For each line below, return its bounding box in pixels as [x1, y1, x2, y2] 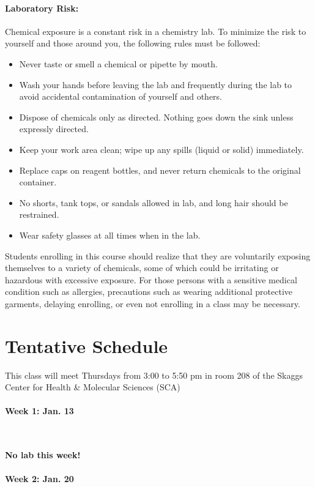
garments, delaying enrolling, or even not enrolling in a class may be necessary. [5, 297, 300, 310]
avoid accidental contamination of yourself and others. [19, 90, 222, 103]
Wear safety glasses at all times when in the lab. [19, 228, 201, 241]
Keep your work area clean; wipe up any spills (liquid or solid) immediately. [19, 143, 304, 155]
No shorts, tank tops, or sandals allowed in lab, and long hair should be [19, 196, 288, 209]
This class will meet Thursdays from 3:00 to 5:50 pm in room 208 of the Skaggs [5, 368, 303, 381]
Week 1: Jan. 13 [5, 404, 74, 417]
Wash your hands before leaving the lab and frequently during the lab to [19, 78, 292, 91]
